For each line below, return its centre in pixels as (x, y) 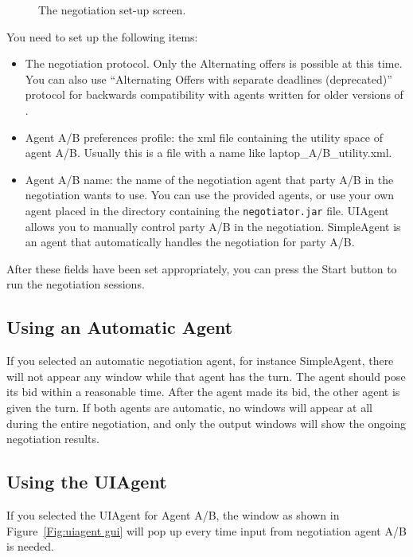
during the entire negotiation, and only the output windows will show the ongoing (206, 423)
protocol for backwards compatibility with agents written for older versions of (214, 94)
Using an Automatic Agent (120, 327)
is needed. (30, 546)
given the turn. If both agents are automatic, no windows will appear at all (189, 407)
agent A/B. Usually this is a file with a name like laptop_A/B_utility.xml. (208, 153)
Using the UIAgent (87, 482)
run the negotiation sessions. (76, 284)
